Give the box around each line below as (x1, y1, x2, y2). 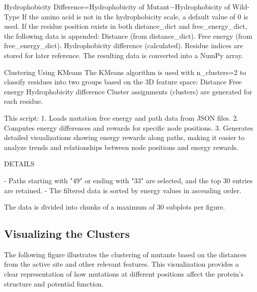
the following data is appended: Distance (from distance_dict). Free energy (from (4, 30, 253, 41)
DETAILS (4, 158, 35, 169)
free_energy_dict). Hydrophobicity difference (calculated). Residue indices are (4, 40, 243, 51)
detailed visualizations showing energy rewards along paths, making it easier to (4, 132, 245, 143)
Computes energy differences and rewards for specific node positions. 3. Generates (4, 122, 254, 133)
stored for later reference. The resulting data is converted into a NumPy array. (4, 50, 244, 60)
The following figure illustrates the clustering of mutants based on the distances (4, 249, 247, 259)
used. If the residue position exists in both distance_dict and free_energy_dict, (4, 21, 248, 31)
